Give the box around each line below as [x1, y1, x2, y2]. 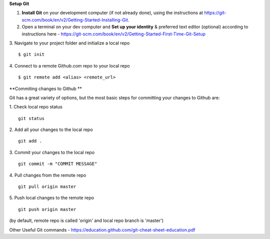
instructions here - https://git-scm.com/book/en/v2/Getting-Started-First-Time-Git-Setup [21, 30, 206, 37]
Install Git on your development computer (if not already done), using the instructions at [21, 10, 203, 16]
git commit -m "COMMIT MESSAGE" [18, 161, 97, 167]
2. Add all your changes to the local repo [9, 126, 93, 132]
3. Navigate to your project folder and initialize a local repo [9, 40, 130, 46]
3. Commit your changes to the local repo [9, 149, 95, 155]
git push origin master [18, 206, 76, 212]
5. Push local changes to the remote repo [9, 195, 94, 201]
